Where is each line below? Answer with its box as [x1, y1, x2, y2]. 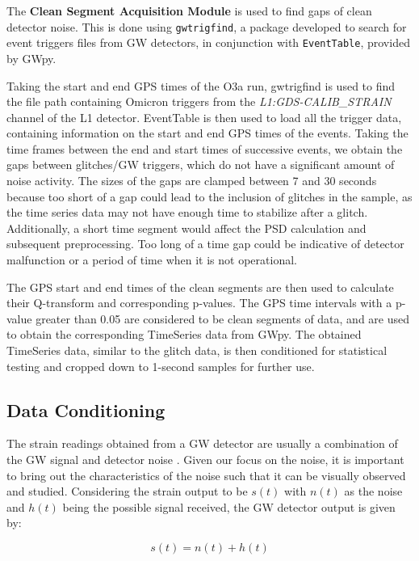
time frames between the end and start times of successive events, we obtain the [6, 140, 403, 157]
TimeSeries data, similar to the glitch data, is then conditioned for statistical [6, 342, 388, 358]
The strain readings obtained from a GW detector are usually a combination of [6, 435, 398, 452]
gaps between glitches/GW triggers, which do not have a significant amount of [6, 156, 395, 173]
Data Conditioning [6, 397, 166, 422]
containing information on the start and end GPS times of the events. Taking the [6, 124, 409, 141]
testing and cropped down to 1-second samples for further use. [6, 357, 315, 374]
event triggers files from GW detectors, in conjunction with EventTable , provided [6, 34, 410, 51]
